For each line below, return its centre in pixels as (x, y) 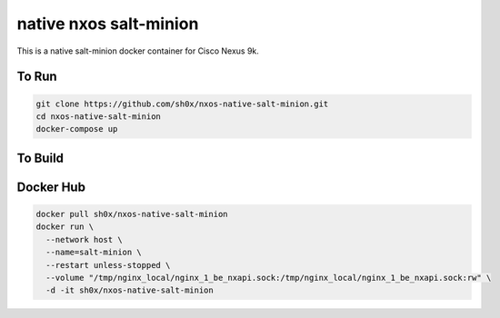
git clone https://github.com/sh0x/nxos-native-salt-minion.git (182, 104)
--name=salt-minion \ (94, 253)
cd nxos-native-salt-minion (98, 116)
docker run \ (65, 227)
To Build (40, 158)
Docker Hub (51, 187)
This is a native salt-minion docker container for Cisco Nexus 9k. (138, 51)
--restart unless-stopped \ (108, 265)
